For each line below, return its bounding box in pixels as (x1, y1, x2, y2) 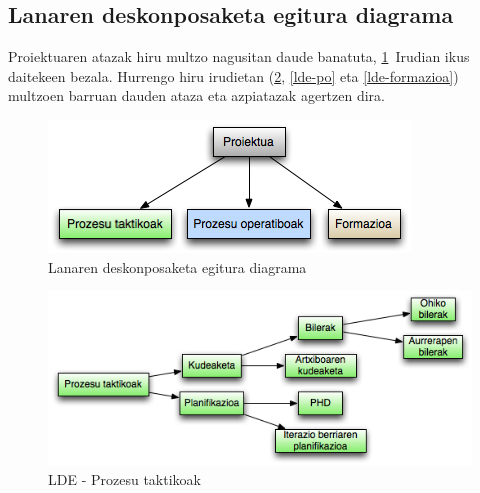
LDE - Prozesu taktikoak (48, 468, 201, 489)
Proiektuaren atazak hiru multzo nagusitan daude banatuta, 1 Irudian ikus (8, 46, 470, 67)
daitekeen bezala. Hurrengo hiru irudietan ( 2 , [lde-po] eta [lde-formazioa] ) (8, 65, 459, 86)
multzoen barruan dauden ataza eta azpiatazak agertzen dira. (8, 85, 386, 106)
